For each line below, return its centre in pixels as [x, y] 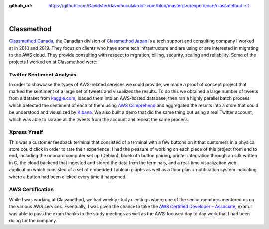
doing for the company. [33, 220]
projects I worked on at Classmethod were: [53, 62]
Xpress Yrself [26, 132]
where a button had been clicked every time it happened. [68, 177]
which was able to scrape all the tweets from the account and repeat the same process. [99, 119]
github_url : [21, 6]
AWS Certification [32, 190]
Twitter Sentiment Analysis [43, 75]
